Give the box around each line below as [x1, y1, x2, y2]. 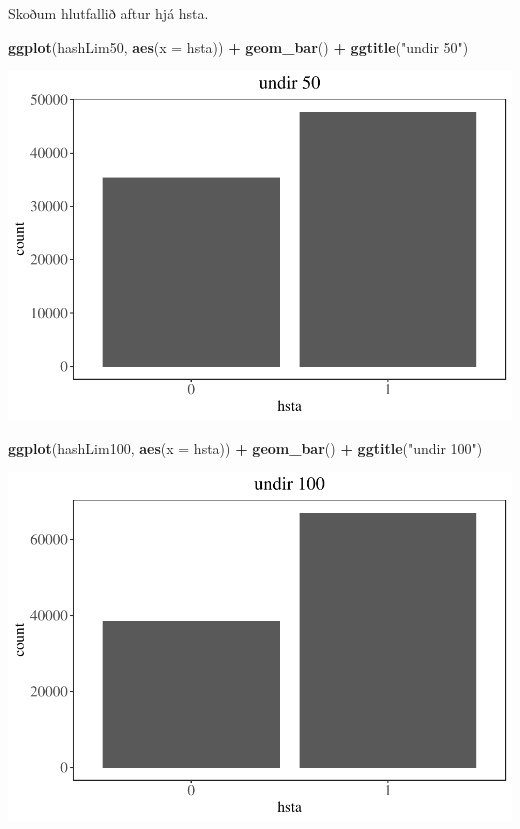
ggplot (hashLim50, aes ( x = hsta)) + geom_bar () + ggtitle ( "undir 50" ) [8, 36, 469, 57]
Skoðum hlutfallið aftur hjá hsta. [8, 3, 209, 23]
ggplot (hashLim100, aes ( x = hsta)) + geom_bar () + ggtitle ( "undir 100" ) [8, 437, 483, 458]
